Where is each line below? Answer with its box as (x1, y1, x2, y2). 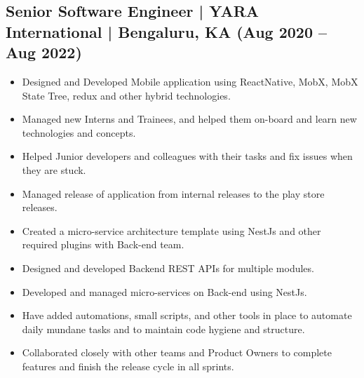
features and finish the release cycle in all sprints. (22, 358, 234, 373)
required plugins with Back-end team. (22, 237, 184, 252)
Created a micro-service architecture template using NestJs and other (22, 223, 321, 238)
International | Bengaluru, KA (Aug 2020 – (6, 20, 328, 42)
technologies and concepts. (22, 125, 136, 140)
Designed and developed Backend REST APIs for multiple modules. (22, 260, 314, 275)
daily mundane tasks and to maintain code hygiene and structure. (22, 321, 305, 336)
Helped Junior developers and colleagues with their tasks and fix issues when (22, 149, 353, 163)
